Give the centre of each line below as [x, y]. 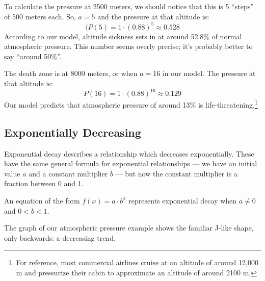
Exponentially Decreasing [73, 132]
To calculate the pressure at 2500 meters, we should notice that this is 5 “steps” [129, 6]
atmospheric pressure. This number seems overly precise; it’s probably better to [128, 46]
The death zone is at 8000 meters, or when [71, 73]
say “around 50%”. [33, 56]
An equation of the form [42, 200]
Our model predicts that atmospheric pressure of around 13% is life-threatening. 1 [131, 104]
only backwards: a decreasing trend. [60, 237]
